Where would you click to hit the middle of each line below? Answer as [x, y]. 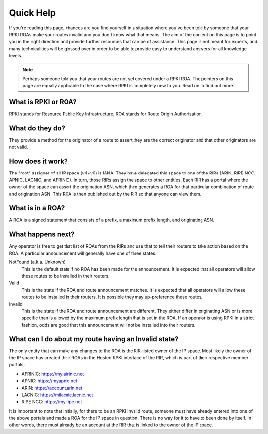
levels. [16, 56]
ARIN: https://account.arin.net [52, 388]
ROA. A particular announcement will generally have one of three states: [83, 253]
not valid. [19, 147]
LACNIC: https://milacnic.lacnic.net [57, 395]
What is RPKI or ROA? [43, 102]
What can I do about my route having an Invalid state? [94, 339]
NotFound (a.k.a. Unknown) [37, 262]
